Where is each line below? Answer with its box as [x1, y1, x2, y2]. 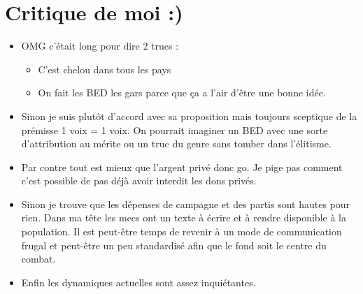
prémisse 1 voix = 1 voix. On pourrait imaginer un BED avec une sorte [21, 122, 328, 137]
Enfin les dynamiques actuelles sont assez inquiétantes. [21, 274, 256, 289]
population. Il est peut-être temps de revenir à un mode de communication [21, 224, 342, 239]
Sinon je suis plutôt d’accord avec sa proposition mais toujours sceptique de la [21, 108, 357, 123]
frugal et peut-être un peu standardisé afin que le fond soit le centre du [21, 237, 327, 252]
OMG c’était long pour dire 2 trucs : [21, 38, 179, 53]
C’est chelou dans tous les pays [38, 61, 171, 76]
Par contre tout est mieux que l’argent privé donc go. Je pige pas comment [21, 159, 343, 174]
